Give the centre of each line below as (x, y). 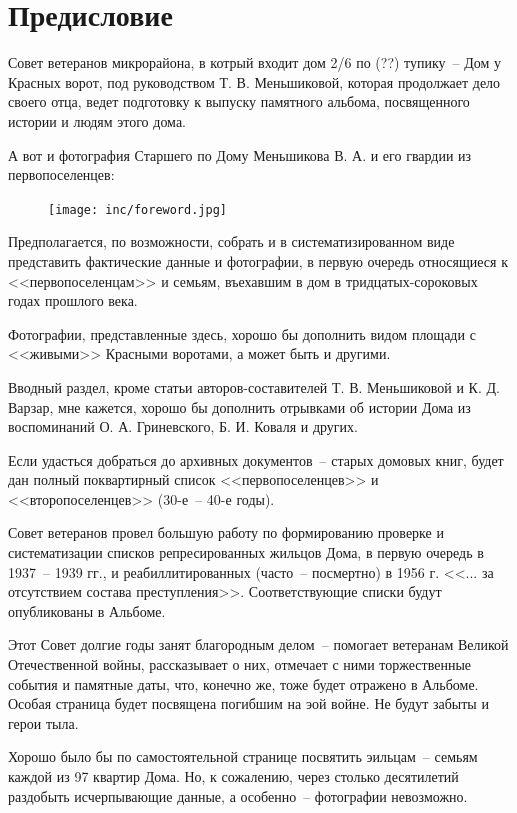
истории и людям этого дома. (97, 120)
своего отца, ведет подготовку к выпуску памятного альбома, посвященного (239, 101)
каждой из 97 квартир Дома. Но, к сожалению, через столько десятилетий (233, 776)
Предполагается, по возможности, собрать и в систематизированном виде (231, 241)
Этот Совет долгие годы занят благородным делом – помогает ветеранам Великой (258, 644)
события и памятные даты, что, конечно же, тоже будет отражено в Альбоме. (243, 683)
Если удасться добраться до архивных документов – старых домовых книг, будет (256, 459)
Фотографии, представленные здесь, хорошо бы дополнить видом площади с (242, 333)
